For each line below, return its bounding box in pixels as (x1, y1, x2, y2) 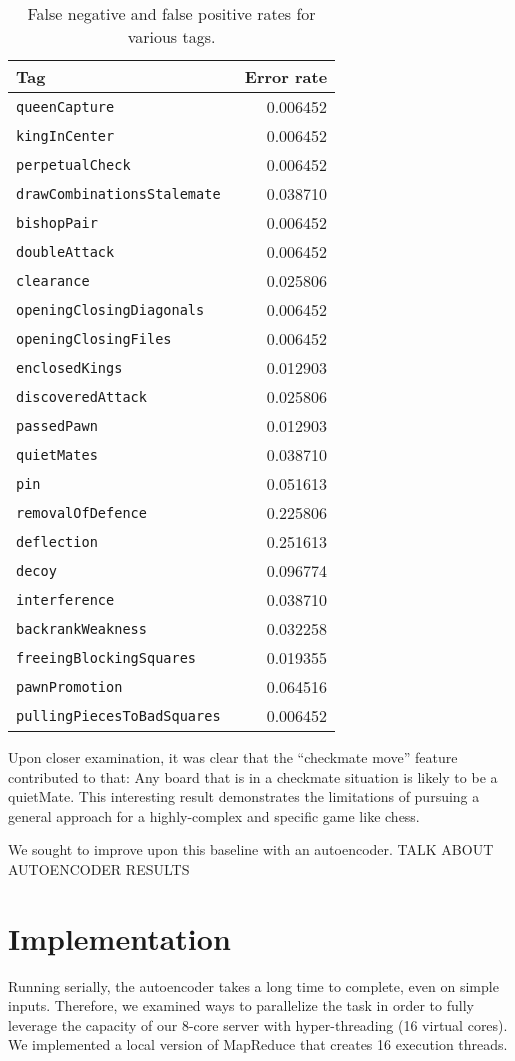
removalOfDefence (16, 504, 147, 521)
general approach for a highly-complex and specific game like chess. (8, 805, 420, 826)
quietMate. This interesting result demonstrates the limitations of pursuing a (8, 786, 480, 807)
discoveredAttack (16, 388, 147, 405)
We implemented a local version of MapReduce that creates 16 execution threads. (8, 1034, 508, 1055)
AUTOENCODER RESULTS (8, 858, 190, 879)
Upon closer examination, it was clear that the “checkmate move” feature (8, 747, 458, 767)
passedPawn (16, 417, 98, 434)
